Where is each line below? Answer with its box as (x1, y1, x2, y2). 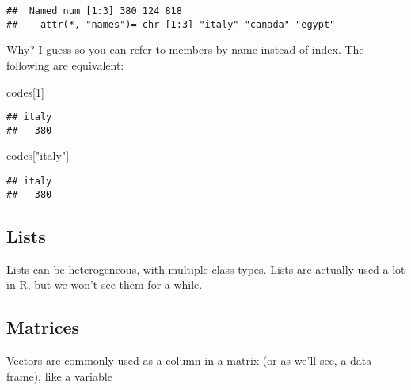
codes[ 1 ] (6, 83, 44, 100)
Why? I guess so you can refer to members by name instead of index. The (6, 41, 364, 58)
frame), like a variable (6, 367, 112, 384)
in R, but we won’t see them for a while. (6, 276, 203, 293)
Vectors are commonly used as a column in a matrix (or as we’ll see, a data (6, 351, 372, 368)
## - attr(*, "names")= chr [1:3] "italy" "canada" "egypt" (6, 18, 336, 30)
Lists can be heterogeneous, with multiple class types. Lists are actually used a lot (6, 260, 405, 277)
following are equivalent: (6, 56, 124, 73)
